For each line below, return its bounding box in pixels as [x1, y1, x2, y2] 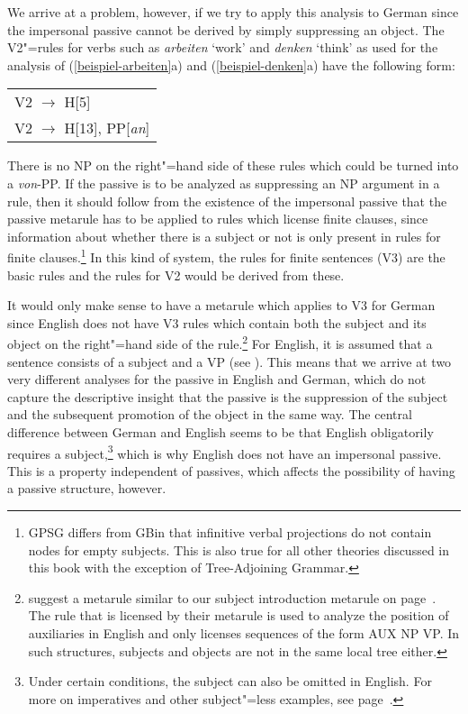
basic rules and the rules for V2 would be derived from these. [7, 265, 345, 284]
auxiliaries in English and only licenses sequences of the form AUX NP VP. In [28, 624, 460, 642]
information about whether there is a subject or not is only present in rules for [7, 226, 441, 245]
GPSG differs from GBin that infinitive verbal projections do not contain [28, 523, 432, 542]
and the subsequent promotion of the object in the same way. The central [7, 405, 412, 424]
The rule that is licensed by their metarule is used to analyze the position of [28, 606, 449, 625]
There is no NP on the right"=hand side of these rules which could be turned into [7, 156, 459, 175]
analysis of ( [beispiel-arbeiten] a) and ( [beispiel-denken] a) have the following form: [7, 55, 455, 74]
